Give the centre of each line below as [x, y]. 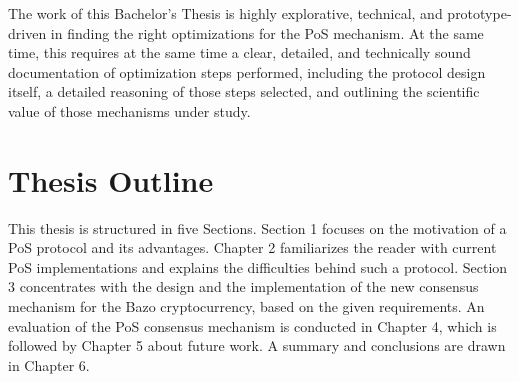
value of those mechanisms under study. [129, 110]
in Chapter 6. [49, 364]
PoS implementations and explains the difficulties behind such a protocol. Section [258, 266]
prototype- [479, 13]
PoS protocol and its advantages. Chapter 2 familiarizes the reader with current [252, 247]
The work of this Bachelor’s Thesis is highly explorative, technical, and [225, 13]
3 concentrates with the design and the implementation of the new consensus [243, 286]
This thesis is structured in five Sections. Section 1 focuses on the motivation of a [257, 227]
